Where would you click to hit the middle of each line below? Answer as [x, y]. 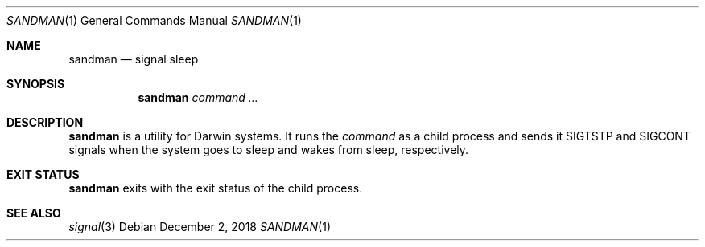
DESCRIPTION [45, 122]
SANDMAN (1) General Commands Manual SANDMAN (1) [154, 20]
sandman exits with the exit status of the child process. [216, 188]
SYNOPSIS [36, 84]
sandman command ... [198, 97]
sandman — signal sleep [134, 59]
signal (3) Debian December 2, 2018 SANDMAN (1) [200, 227]
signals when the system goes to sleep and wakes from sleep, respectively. [269, 150]
